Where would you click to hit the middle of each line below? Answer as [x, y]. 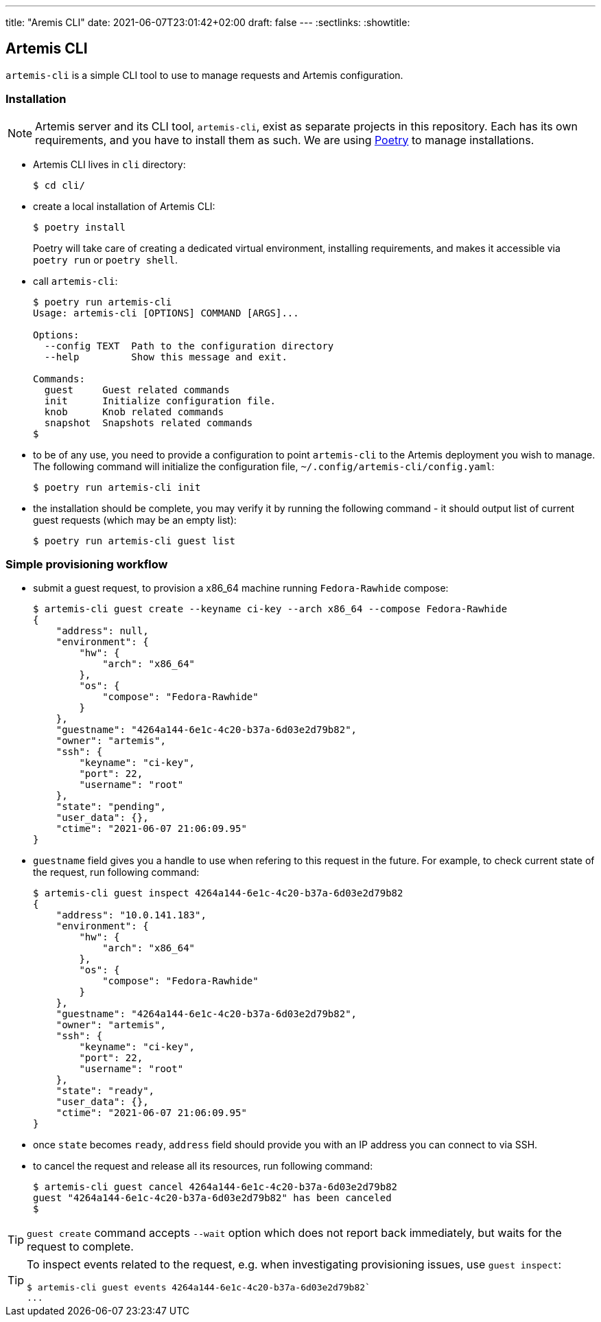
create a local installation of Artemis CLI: [124, 206]
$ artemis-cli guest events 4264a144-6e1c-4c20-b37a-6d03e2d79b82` [199, 1288]
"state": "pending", [111, 807]
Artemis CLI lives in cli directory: [109, 164]
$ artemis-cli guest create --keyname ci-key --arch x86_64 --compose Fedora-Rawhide [270, 609]
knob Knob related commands [134, 411]
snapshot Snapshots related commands [149, 422]
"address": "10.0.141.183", [131, 915]
